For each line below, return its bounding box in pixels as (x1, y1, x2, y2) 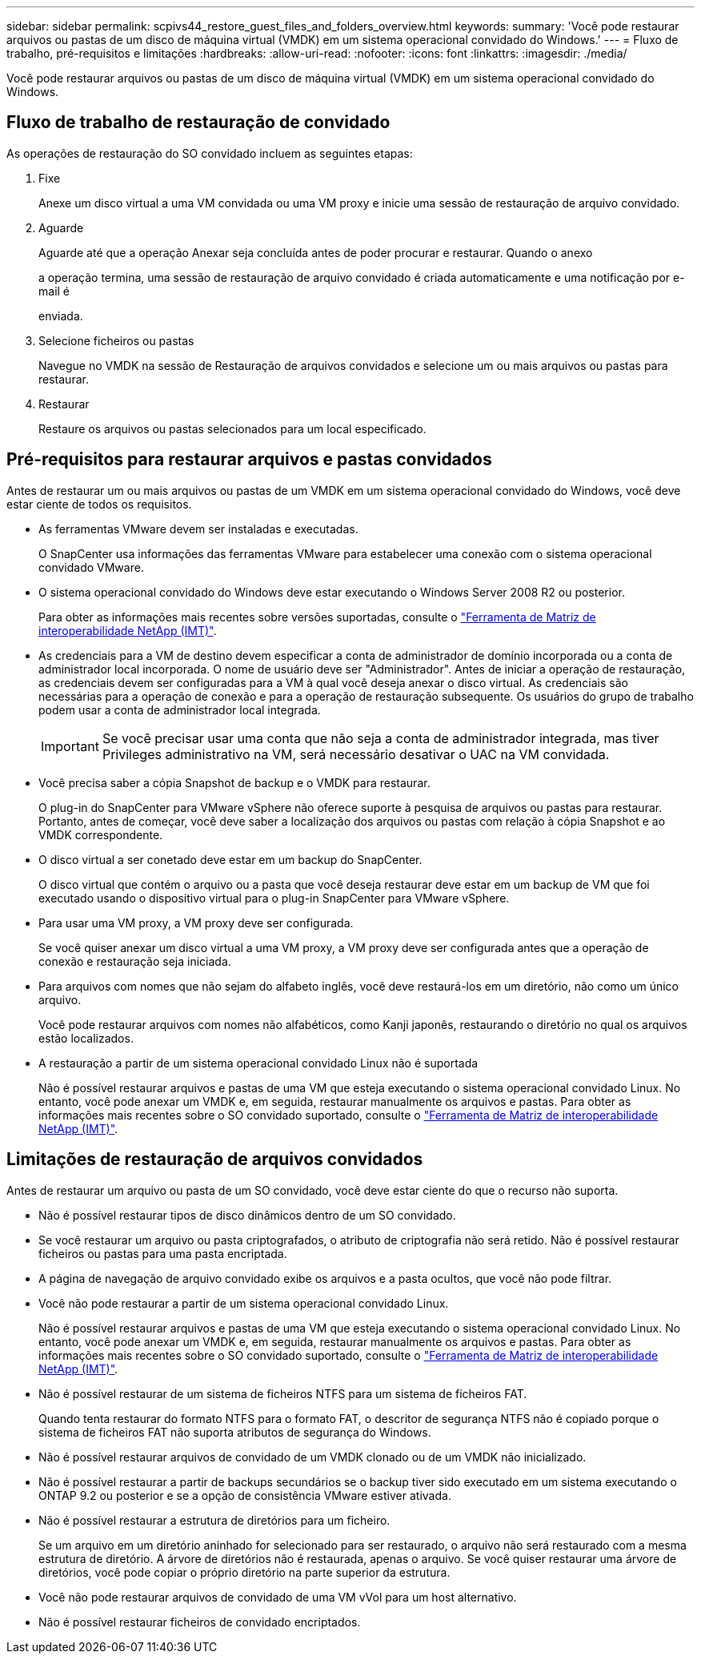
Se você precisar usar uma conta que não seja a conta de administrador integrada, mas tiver (102, 730, 659, 746)
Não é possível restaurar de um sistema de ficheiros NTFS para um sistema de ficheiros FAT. (38, 1386, 527, 1401)
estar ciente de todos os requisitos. (6, 496, 192, 511)
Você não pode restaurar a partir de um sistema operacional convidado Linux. (38, 1296, 449, 1310)
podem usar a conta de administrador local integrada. (38, 702, 321, 717)
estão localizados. (38, 1031, 134, 1045)
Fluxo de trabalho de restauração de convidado (6, 112, 391, 133)
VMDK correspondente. (38, 827, 163, 842)
